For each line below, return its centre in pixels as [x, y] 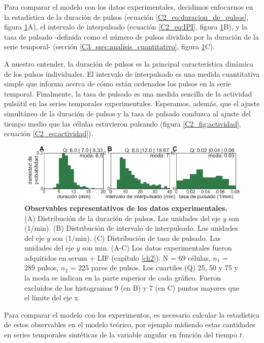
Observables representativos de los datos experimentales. [126, 208]
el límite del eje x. [52, 298]
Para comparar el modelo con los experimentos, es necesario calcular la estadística [132, 314]
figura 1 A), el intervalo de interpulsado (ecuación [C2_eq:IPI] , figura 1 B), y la [126, 27]
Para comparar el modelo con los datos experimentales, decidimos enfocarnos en [129, 7]
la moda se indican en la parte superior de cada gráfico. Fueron [123, 278]
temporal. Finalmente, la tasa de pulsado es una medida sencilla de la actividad [128, 93]
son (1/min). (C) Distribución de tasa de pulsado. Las [137, 238]
